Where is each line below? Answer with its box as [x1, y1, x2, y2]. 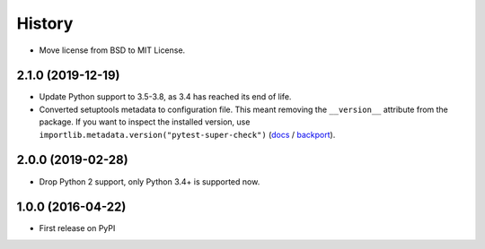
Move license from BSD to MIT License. [39, 45, 186, 56]
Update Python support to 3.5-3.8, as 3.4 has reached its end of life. [39, 91, 292, 102]
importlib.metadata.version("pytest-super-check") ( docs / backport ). [39, 129, 336, 140]
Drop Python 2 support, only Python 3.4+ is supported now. [39, 176, 260, 187]
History [16, 13, 74, 33]
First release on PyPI [39, 223, 116, 234]
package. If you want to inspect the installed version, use [39, 116, 251, 127]
